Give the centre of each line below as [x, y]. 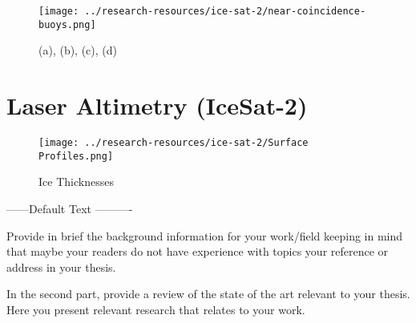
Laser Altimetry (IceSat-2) [157, 105]
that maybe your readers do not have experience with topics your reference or [198, 251]
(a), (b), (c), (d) [78, 50]
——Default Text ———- [70, 208]
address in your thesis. [61, 266]
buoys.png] [67, 24]
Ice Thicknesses [76, 182]
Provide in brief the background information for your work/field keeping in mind [205, 235]
